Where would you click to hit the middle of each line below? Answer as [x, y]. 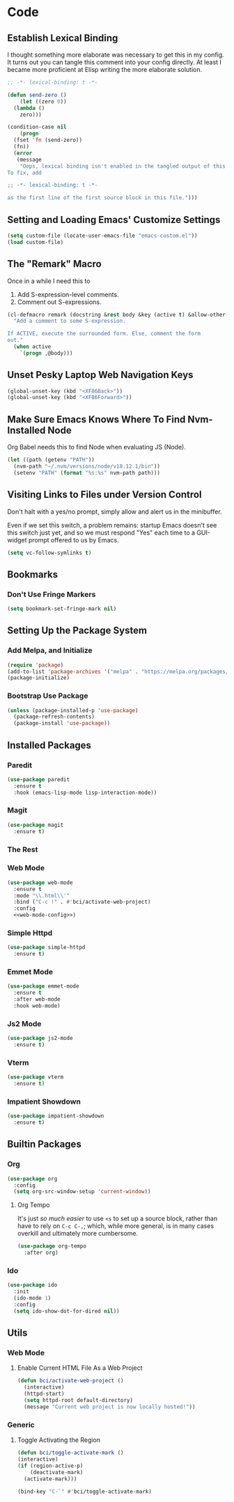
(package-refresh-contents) [54, 717]
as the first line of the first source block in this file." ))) [102, 198]
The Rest [23, 849]
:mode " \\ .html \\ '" [42, 895]
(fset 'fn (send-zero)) [48, 140]
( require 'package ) [36, 665]
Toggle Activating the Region [59, 1440]
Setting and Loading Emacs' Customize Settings [114, 220]
